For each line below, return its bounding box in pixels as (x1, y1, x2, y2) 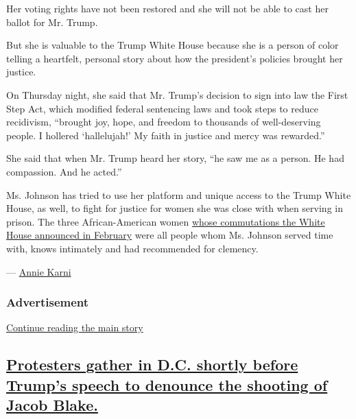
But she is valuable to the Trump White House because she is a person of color (6, 38, 339, 52)
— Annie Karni (6, 264, 71, 278)
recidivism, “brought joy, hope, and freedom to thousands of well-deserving (6, 115, 321, 129)
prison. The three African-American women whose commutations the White (6, 214, 325, 228)
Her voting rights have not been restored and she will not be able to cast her (6, 1, 329, 15)
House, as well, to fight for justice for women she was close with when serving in (6, 201, 343, 215)
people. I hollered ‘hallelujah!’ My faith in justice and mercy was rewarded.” (6, 128, 325, 142)
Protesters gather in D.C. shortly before (6, 354, 298, 375)
